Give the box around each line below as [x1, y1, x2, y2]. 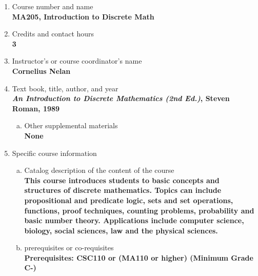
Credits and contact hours [12, 28, 94, 39]
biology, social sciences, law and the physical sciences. [24, 225, 218, 235]
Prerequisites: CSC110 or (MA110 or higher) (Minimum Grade [24, 252, 253, 263]
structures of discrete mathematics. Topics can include [24, 185, 222, 195]
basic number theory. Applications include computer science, [24, 215, 244, 226]
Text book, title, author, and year [12, 83, 118, 93]
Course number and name [12, 1, 93, 11]
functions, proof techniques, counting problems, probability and [24, 205, 254, 215]
